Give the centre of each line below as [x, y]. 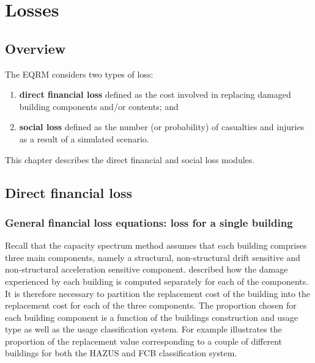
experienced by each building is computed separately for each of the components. [157, 281]
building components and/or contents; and [99, 106]
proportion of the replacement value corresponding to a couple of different [143, 341]
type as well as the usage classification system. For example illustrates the [143, 329]
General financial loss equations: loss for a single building [149, 222]
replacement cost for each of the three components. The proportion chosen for [151, 305]
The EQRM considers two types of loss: [79, 74]
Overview [35, 48]
